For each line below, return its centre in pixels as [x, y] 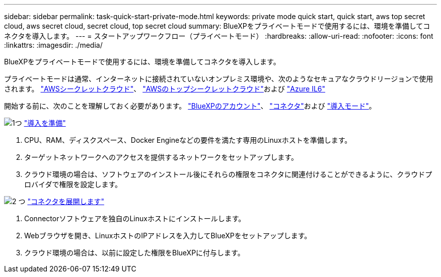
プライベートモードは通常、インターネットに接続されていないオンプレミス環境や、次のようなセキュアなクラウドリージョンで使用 [219, 79]
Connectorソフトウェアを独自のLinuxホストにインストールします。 [135, 218]
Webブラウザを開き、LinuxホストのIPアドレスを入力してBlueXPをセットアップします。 [168, 236]
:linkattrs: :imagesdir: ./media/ [53, 45]
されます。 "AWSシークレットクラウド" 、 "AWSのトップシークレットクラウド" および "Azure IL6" [165, 89]
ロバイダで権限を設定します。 [73, 184]
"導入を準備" [45, 123]
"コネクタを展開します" [66, 201]
